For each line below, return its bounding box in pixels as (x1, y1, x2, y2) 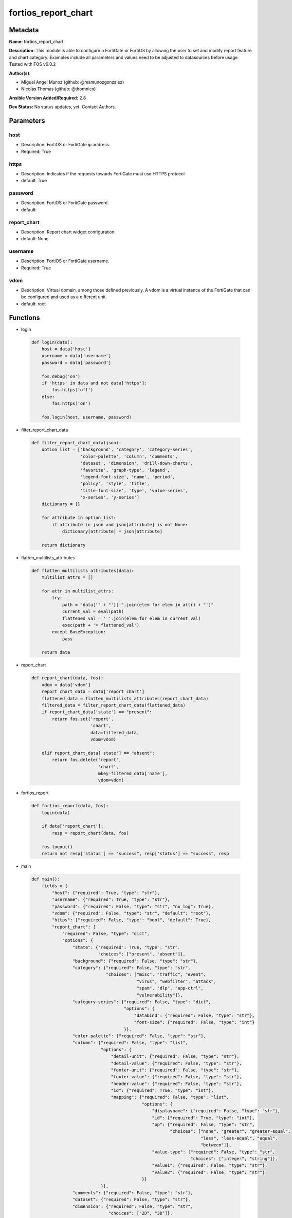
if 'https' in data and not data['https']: (41, 381, 147, 386)
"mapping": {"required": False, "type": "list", (110, 1094, 229, 1100)
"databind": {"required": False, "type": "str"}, (134, 1012, 255, 1018)
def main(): (31, 876, 60, 882)
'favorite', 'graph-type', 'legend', (80, 467, 170, 473)
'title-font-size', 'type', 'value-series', (80, 488, 188, 493)
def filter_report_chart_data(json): (31, 440, 122, 445)
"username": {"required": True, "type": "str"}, (52, 897, 170, 902)
